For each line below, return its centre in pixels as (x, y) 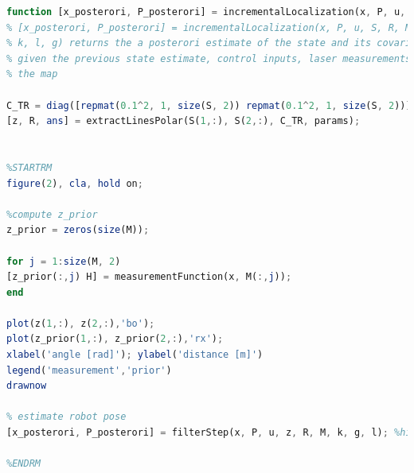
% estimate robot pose (66, 417)
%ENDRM (23, 464)
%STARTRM (29, 167)
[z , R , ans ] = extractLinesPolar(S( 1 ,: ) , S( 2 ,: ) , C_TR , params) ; (184, 121)
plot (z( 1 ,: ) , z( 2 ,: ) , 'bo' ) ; (81, 323)
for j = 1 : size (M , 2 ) (64, 261)
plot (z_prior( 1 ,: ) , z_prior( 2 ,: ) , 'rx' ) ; (115, 339)
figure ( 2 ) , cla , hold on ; (75, 183)
